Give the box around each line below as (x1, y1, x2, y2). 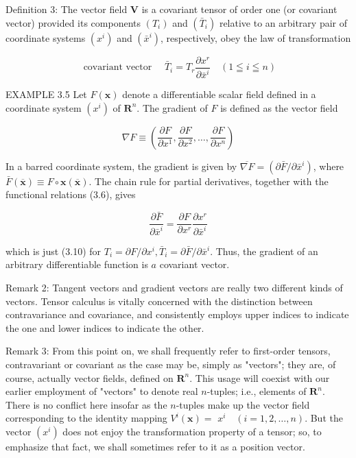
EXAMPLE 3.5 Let (5, 87, 87, 101)
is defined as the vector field (220, 100, 338, 114)
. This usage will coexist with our (189, 370, 330, 385)
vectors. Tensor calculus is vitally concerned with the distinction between (5, 293, 313, 308)
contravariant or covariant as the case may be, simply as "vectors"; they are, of (5, 357, 336, 371)
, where (313, 158, 344, 173)
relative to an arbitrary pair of (219, 15, 348, 29)
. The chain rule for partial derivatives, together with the (88, 173, 329, 188)
